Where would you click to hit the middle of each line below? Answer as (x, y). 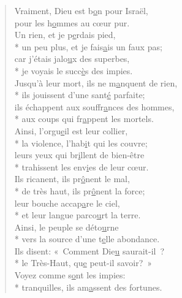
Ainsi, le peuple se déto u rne (66, 227)
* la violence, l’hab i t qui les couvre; (81, 143)
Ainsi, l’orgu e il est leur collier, (71, 130)
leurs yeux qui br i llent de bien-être (79, 155)
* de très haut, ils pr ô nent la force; (80, 190)
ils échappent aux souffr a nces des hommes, (94, 106)
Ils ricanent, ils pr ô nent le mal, (72, 179)
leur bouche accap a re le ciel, (67, 203)
